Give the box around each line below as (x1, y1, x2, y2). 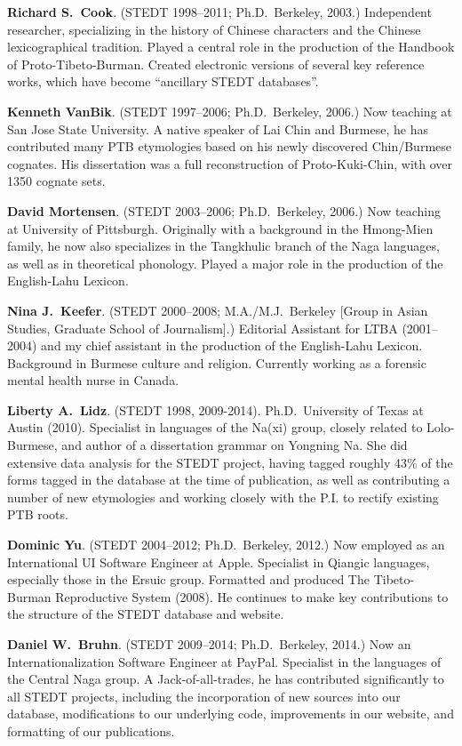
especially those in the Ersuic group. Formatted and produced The (7, 570, 370, 589)
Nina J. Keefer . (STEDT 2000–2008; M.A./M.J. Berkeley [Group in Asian (7, 301, 428, 319)
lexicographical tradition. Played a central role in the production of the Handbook (7, 37, 455, 56)
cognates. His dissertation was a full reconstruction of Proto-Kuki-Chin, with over (7, 154, 452, 172)
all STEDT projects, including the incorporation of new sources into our (7, 686, 401, 705)
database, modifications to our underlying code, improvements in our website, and (7, 704, 454, 723)
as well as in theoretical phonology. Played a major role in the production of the (7, 253, 443, 272)
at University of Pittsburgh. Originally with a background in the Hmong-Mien (7, 219, 434, 237)
